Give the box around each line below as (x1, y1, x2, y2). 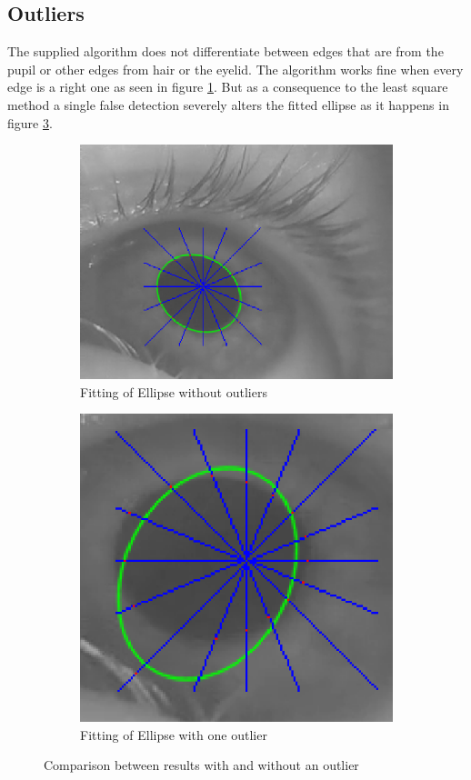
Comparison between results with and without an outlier (44, 755, 359, 775)
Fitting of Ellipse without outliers (80, 382, 267, 401)
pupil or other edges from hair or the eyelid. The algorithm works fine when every (7, 59, 464, 78)
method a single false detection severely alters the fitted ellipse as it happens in (7, 95, 449, 114)
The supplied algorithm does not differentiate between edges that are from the (7, 42, 444, 61)
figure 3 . (7, 113, 53, 132)
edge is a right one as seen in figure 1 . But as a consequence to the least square (7, 77, 448, 96)
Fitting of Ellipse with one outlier (80, 725, 267, 744)
